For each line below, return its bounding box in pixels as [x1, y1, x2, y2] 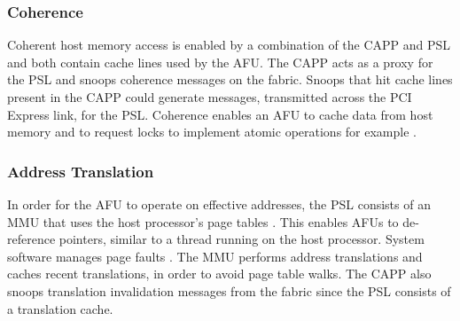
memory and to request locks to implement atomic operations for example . [7, 122, 417, 141]
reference [7, 230, 56, 248]
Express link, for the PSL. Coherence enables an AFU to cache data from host [7, 105, 433, 123]
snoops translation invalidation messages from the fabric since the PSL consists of [7, 281, 451, 300]
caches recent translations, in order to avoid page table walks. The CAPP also [7, 264, 432, 283]
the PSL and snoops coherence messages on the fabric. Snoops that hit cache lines [7, 70, 453, 89]
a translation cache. [7, 299, 113, 317]
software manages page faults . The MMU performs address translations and [7, 247, 423, 265]
